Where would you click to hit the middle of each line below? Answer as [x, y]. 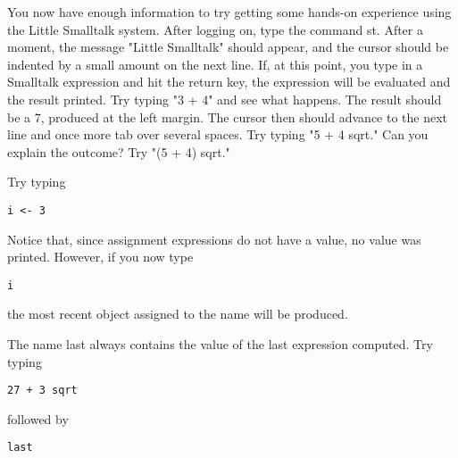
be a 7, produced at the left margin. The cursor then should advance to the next [228, 117]
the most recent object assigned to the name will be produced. [178, 314]
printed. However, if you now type [100, 257]
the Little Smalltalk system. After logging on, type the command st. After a [215, 29]
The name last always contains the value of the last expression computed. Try [220, 344]
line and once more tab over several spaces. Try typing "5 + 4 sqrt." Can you [218, 134]
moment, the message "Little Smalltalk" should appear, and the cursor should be [228, 47]
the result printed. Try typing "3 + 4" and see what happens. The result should [225, 99]
